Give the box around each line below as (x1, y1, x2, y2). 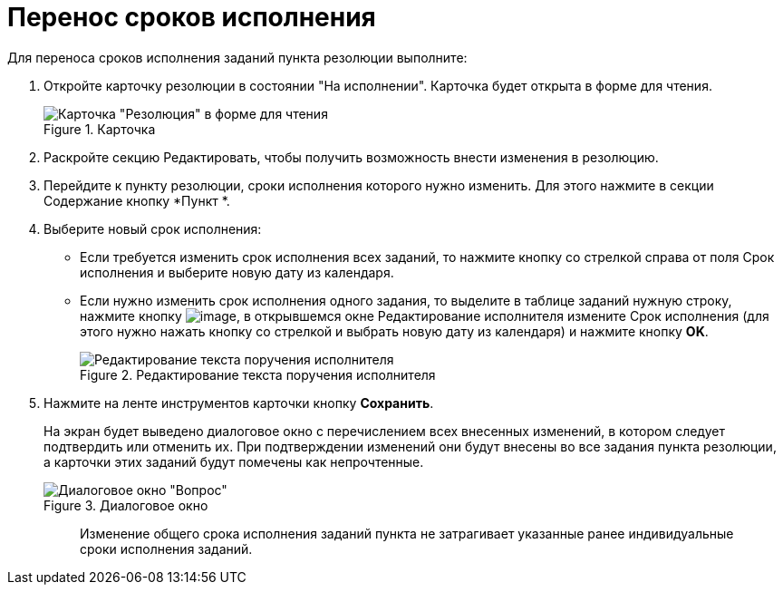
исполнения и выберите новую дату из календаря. (80, 264, 394, 280)
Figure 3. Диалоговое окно (43, 497, 208, 513)
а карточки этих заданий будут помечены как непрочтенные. (43, 453, 424, 470)
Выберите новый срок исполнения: (43, 220, 262, 237)
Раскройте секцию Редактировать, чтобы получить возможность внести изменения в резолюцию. (43, 149, 659, 165)
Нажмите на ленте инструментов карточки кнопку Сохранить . (43, 394, 434, 411)
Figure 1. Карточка (43, 121, 156, 137)
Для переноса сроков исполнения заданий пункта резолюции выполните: (7, 49, 468, 65)
